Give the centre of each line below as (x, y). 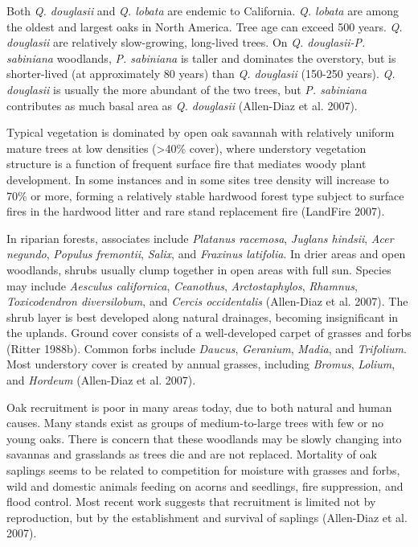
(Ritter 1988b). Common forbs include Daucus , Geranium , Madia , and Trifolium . (207, 348)
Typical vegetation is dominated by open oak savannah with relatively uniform (201, 132)
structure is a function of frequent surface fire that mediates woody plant (186, 164)
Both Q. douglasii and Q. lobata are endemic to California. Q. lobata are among (203, 10)
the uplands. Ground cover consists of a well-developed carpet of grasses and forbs (209, 333)
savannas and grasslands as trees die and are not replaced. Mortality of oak (192, 454)
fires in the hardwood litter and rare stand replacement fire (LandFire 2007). (196, 211)
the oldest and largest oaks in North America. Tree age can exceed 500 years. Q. (205, 26)
